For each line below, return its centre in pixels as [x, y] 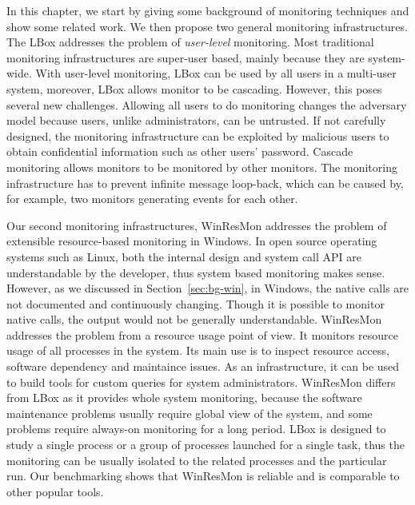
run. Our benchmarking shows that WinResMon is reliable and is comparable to [203, 476]
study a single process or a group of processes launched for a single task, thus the [206, 445]
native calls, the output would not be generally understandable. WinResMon [194, 319]
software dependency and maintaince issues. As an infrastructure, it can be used [203, 366]
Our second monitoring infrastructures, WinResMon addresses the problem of [197, 225]
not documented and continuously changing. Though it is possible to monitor [196, 303]
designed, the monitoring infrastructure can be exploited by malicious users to [198, 135]
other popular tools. [55, 491]
